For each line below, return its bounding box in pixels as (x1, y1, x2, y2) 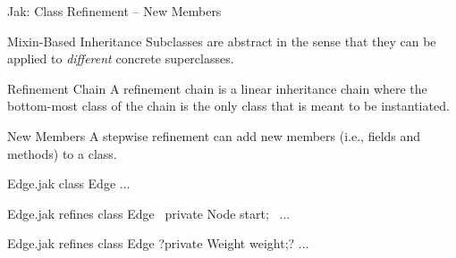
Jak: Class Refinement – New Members (7, 2, 222, 20)
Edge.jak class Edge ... (7, 174, 131, 193)
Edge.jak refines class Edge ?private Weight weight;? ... (7, 234, 309, 253)
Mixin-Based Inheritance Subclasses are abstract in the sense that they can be (7, 31, 436, 50)
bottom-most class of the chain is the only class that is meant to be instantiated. (7, 96, 450, 115)
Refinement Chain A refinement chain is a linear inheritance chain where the (7, 79, 427, 97)
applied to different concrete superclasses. (7, 49, 234, 68)
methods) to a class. (7, 144, 117, 162)
